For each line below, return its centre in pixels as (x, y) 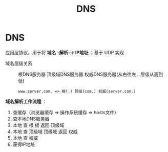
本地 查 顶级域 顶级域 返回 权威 (45, 132)
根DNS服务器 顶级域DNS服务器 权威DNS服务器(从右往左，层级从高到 (90, 74)
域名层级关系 (19, 63)
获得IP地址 (24, 144)
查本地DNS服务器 (31, 119)
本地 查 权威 (25, 138)
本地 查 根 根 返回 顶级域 (38, 125)
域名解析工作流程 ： (26, 101)
